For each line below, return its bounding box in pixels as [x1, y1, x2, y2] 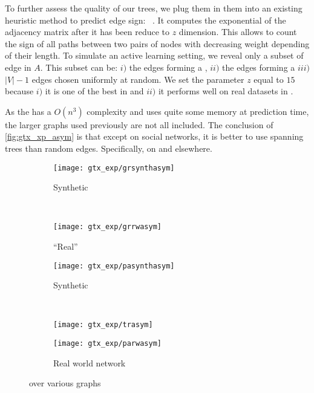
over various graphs [29, 377, 101, 389]
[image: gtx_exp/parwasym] [53, 339, 162, 348]
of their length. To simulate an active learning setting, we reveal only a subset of [5, 49, 304, 62]
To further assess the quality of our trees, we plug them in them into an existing [5, 2, 303, 14]
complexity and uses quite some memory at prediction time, [87, 105, 309, 117]
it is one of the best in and [45, 85, 144, 97]
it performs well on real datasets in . [158, 85, 293, 97]
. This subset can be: [40, 60, 118, 73]
